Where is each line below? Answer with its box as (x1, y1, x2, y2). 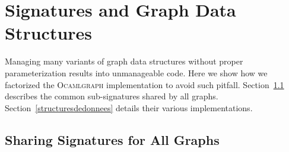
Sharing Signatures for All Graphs (5, 130, 220, 148)
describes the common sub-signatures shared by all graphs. (5, 90, 218, 102)
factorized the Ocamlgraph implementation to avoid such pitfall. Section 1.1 (5, 78, 284, 90)
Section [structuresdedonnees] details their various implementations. (5, 101, 253, 114)
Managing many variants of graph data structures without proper (5, 55, 243, 67)
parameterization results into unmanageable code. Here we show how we (5, 66, 268, 79)
